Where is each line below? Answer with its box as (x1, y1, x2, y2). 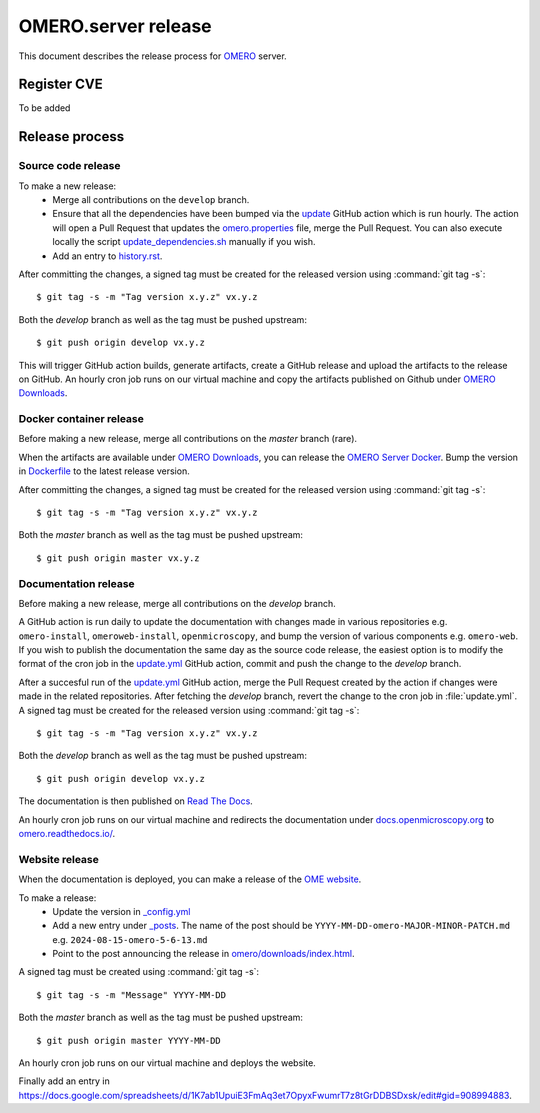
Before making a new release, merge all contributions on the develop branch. (18, 597, 337, 609)
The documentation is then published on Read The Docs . (18, 795, 254, 807)
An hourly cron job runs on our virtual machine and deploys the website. (18, 1057, 317, 1069)
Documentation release (18, 576, 135, 590)
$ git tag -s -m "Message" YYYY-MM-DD (36, 989, 227, 1000)
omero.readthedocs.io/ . (18, 828, 115, 839)
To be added (18, 102, 71, 114)
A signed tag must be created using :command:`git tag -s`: (18, 966, 260, 978)
